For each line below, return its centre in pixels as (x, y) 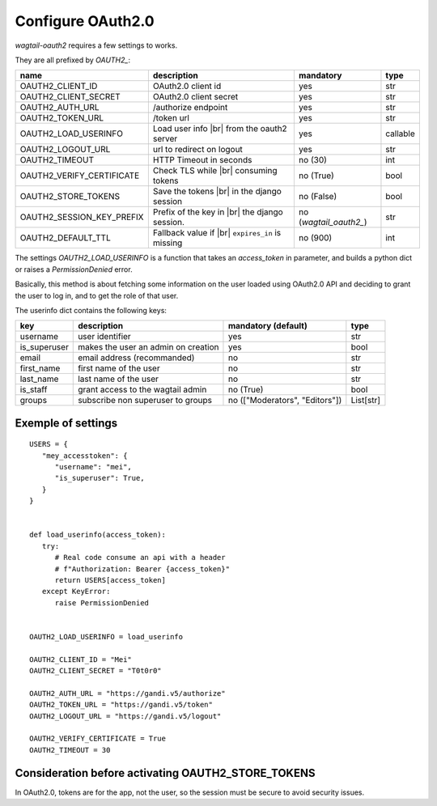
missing (168, 243)
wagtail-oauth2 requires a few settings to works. (96, 45)
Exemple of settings (66, 423)
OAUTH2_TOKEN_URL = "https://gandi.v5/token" (121, 705)
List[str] (365, 401)
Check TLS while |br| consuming (215, 171)
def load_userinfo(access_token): (98, 535)
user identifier (104, 337)
